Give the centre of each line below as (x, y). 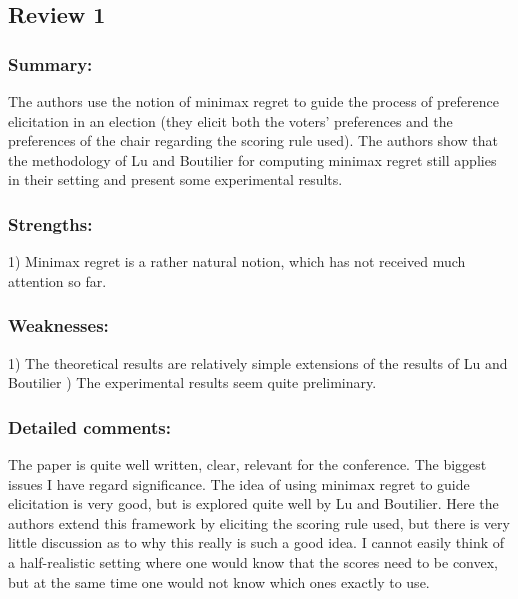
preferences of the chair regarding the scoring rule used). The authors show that (253, 140)
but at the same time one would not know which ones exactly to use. (219, 581)
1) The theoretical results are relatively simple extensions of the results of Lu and (258, 362)
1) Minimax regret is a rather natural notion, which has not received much (237, 261)
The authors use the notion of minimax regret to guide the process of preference (253, 101)
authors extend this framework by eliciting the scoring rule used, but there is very (259, 522)
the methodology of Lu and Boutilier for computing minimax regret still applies (252, 159)
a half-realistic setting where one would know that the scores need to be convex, (253, 561)
